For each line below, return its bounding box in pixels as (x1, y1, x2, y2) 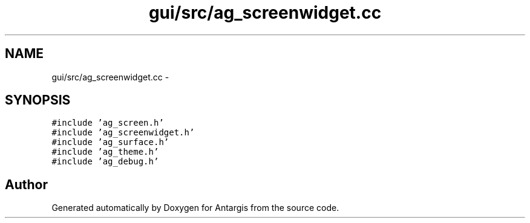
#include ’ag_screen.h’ (51, 118, 164, 128)
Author (5, 176, 48, 192)
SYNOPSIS (5, 92, 71, 108)
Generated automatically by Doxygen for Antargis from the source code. (51, 202, 339, 213)
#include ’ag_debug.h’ (51, 157, 159, 167)
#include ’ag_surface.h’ (51, 137, 169, 147)
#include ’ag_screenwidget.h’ (51, 128, 195, 138)
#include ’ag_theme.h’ (51, 147, 159, 157)
